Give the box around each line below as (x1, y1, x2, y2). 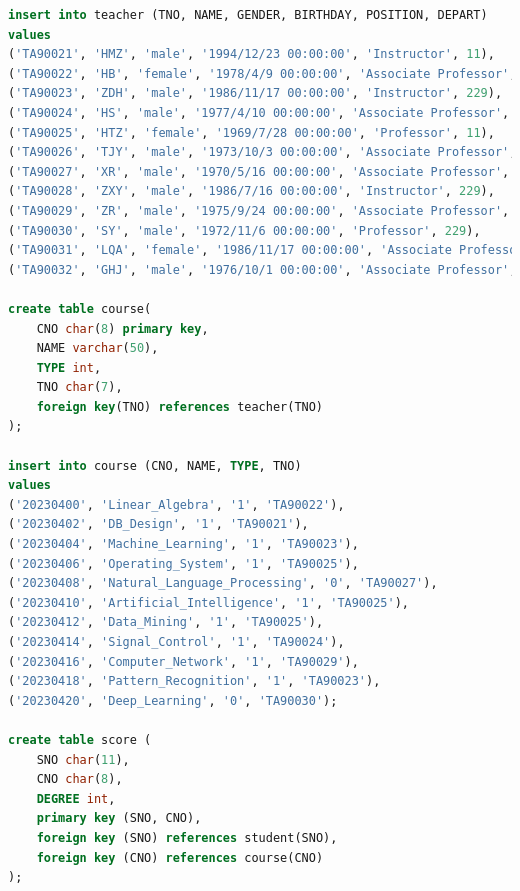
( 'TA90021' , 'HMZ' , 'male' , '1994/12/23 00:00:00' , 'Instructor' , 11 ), (8, 47, 495, 62)
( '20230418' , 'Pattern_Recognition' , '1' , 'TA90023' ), (8, 674, 381, 689)
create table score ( (8, 732, 152, 747)
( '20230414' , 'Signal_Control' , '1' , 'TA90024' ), (8, 635, 345, 649)
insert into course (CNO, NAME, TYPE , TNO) (8, 458, 302, 473)
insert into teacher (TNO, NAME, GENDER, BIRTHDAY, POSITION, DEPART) (8, 8, 488, 22)
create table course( (8, 301, 152, 316)
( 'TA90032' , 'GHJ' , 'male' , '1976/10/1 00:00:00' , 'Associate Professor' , (8, 262, 517, 277)
